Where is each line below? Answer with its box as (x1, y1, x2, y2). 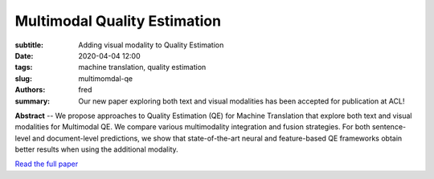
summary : (14, 96, 51, 106)
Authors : (14, 85, 46, 95)
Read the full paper (14, 159, 79, 169)
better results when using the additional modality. (14, 144, 178, 154)
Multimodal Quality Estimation (14, 12, 221, 30)
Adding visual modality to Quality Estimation (78, 40, 224, 50)
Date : (14, 51, 34, 60)
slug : (14, 73, 32, 83)
